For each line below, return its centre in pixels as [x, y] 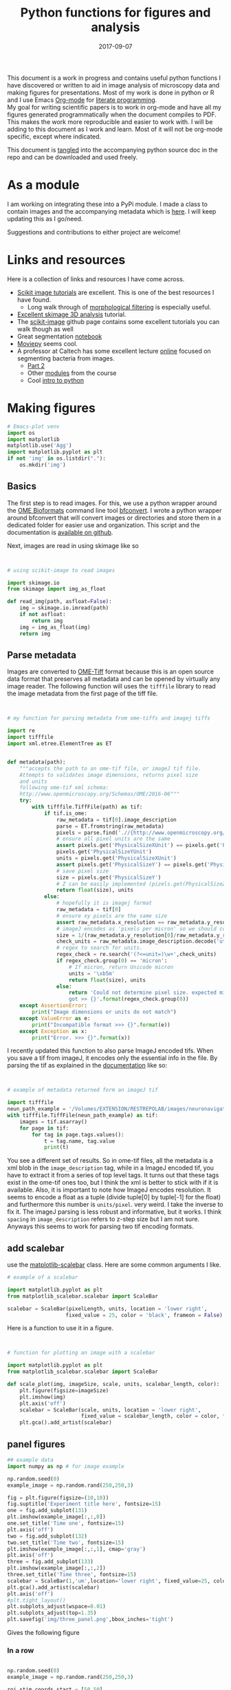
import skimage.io [33, 583]
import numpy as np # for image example [66, 1466]
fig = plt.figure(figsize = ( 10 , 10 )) [58, 1498]
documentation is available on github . [60, 532]
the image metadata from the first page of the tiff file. [82, 693]
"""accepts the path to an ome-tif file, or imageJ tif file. [110, 768]
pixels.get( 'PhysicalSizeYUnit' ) [104, 852]
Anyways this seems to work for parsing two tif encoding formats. [100, 1226]
